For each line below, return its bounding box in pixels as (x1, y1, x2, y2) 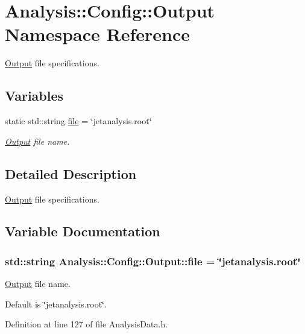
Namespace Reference (5, 22, 190, 46)
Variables (5, 86, 64, 105)
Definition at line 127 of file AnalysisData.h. (5, 318, 168, 330)
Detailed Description (5, 164, 137, 183)
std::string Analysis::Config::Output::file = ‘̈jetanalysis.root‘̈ (5, 253, 301, 268)
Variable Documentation (5, 222, 160, 241)
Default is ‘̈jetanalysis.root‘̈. (5, 297, 107, 310)
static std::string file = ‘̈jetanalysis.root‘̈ (5, 115, 152, 127)
